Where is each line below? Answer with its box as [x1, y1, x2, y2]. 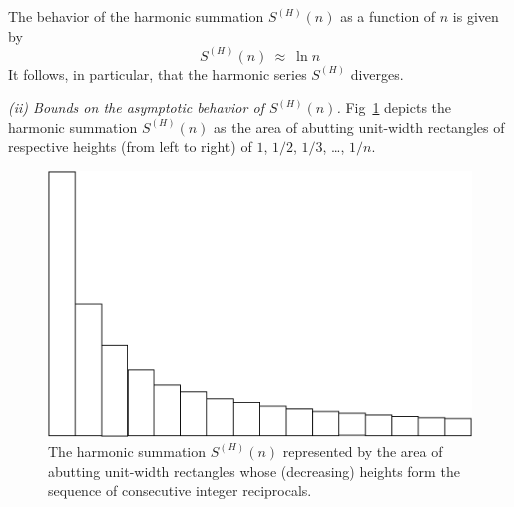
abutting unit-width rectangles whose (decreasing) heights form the [48, 460, 460, 481]
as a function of [340, 6, 436, 26]
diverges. [350, 63, 404, 84]
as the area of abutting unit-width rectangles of [214, 116, 505, 137]
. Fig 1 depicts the [336, 97, 452, 118]
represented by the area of [282, 440, 443, 461]
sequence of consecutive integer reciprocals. [48, 480, 312, 501]
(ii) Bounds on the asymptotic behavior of [8, 97, 264, 118]
